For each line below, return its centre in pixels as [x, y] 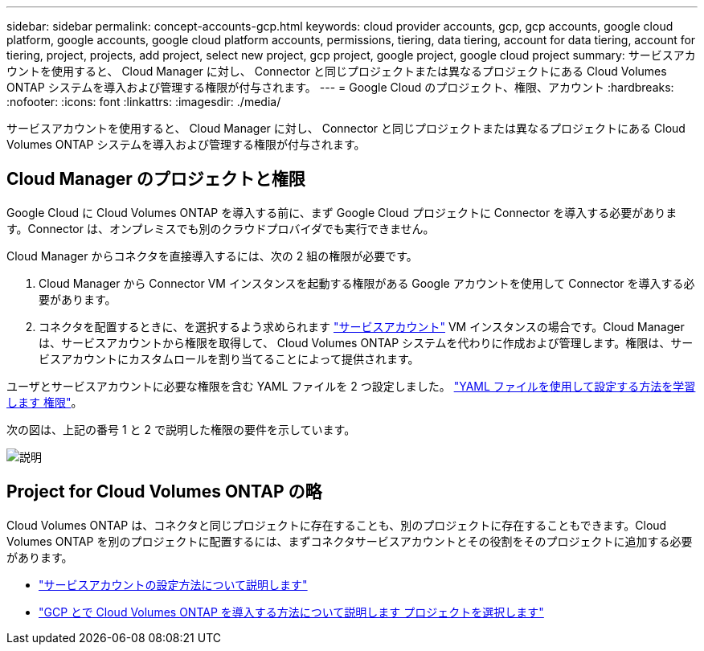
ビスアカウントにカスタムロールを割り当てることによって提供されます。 [229, 358]
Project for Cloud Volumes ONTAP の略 [164, 492]
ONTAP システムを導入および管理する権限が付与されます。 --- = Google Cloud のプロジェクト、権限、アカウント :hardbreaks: [340, 87]
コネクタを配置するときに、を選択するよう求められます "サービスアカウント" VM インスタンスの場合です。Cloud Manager [362, 326]
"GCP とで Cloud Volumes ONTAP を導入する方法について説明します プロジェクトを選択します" [291, 612]
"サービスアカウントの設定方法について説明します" [173, 584]
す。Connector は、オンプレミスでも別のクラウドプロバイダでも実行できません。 [221, 228]
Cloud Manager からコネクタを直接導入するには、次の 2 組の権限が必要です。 [212, 256]
